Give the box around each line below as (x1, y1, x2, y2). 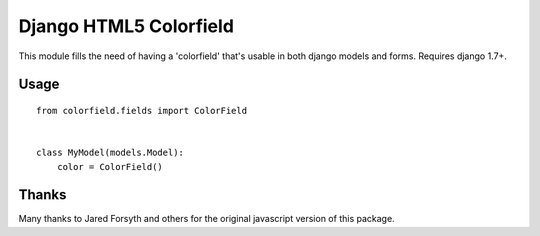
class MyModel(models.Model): (36, 147, 185, 159)
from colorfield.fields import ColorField (36, 105, 248, 116)
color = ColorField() (56, 161, 164, 172)
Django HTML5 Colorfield (18, 15, 235, 37)
